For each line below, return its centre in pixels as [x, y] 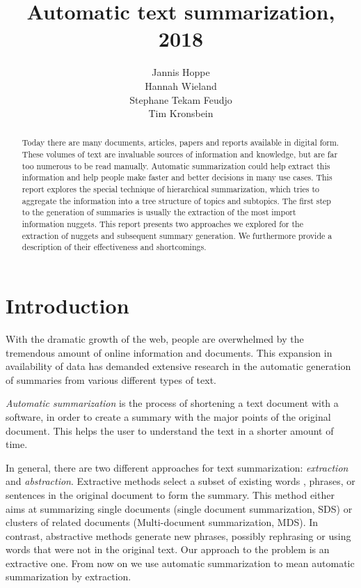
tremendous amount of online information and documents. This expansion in [169, 352]
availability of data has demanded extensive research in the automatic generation [178, 366]
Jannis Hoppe [181, 72]
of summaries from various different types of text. [111, 379]
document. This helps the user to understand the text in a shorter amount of [170, 430]
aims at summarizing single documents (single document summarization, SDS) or [179, 508]
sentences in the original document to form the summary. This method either [170, 494]
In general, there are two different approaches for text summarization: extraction [177, 467]
